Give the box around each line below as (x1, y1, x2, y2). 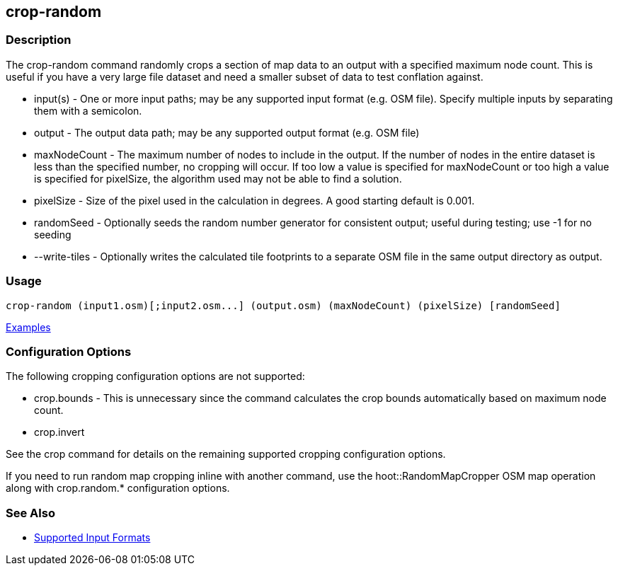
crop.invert (34, 426, 85, 439)
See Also (6, 505, 55, 520)
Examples (6, 321, 51, 333)
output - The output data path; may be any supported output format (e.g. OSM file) (34, 126, 420, 139)
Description (6, 33, 71, 47)
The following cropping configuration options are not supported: (6, 370, 305, 383)
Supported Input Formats (34, 531, 151, 544)
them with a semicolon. (34, 104, 142, 117)
